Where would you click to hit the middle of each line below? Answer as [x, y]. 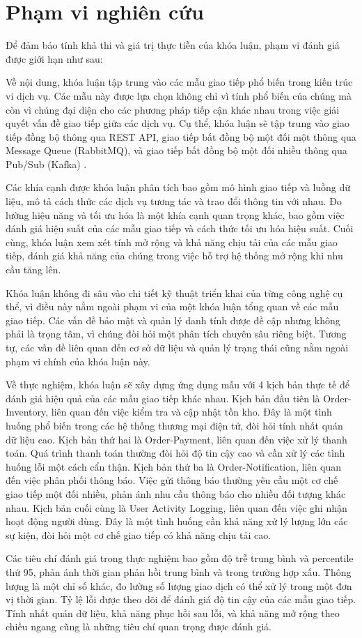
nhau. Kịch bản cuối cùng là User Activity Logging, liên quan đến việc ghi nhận [176, 507]
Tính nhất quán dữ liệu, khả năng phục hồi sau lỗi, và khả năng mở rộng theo [173, 613]
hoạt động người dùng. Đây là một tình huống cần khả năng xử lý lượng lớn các [177, 521]
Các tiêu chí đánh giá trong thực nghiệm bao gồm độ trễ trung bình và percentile [180, 558]
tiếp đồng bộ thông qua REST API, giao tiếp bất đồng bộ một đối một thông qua [181, 136]
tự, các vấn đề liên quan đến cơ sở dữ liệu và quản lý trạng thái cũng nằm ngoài [177, 347]
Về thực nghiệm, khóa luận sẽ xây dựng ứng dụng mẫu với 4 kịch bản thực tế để [178, 385]
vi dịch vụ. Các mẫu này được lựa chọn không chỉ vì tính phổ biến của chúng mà [179, 95]
